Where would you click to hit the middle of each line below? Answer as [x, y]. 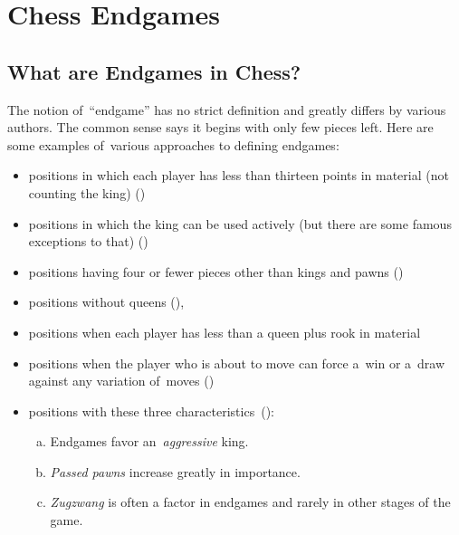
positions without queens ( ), [106, 302]
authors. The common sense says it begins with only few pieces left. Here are [220, 127]
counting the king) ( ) [87, 192]
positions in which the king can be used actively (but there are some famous [240, 223]
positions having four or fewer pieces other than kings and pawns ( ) [216, 271]
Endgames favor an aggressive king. [149, 441]
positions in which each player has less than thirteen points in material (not [239, 175]
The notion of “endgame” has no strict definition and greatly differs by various [227, 109]
